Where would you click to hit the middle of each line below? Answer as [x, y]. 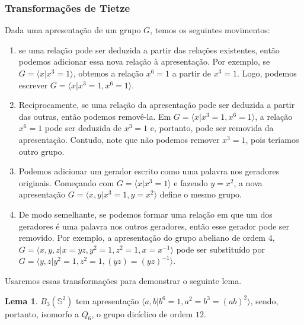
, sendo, [264, 300]
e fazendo [191, 182]
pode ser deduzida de [83, 128]
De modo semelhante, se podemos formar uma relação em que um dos [145, 214]
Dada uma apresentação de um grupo [73, 30]
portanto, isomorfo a [42, 313]
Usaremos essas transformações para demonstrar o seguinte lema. [123, 280]
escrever [33, 85]
